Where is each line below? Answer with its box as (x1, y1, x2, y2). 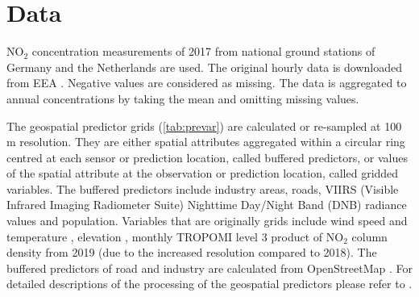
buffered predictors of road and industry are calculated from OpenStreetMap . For (6, 259, 413, 276)
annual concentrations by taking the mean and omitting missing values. (6, 90, 359, 107)
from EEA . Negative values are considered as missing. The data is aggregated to (6, 74, 407, 91)
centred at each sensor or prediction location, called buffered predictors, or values (6, 148, 408, 165)
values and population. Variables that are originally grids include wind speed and (6, 212, 408, 229)
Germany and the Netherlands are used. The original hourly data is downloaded (6, 58, 402, 75)
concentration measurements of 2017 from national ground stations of (31, 43, 375, 60)
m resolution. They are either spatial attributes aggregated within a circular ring (6, 133, 405, 150)
